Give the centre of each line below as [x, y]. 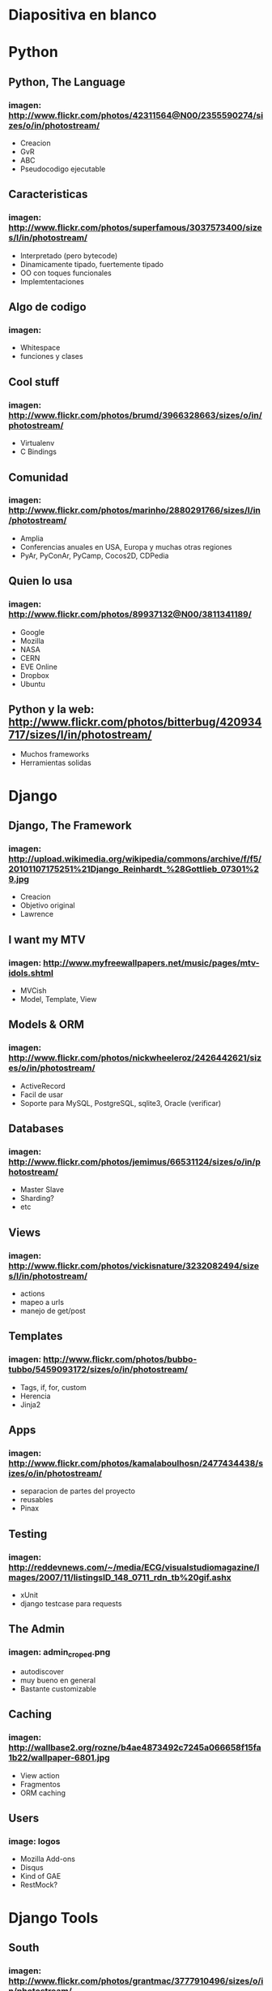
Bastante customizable [58, 1689]
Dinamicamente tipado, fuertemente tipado [92, 264]
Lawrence [37, 914]
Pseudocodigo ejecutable [63, 169]
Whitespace [40, 348]
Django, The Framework [70, 825]
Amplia [32, 538]
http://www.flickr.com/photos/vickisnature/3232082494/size [134, 1266]
